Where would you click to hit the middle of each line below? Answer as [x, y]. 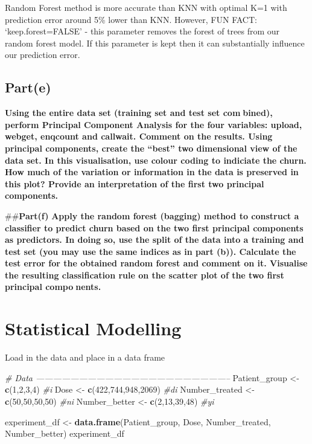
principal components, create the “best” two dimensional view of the [151, 148]
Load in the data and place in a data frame [85, 357]
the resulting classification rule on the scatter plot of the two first [145, 275]
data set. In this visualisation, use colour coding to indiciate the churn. [156, 160]
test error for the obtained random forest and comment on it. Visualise [156, 263]
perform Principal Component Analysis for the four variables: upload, [154, 124]
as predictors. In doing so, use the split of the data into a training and [154, 240]
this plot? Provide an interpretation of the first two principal [135, 183]
